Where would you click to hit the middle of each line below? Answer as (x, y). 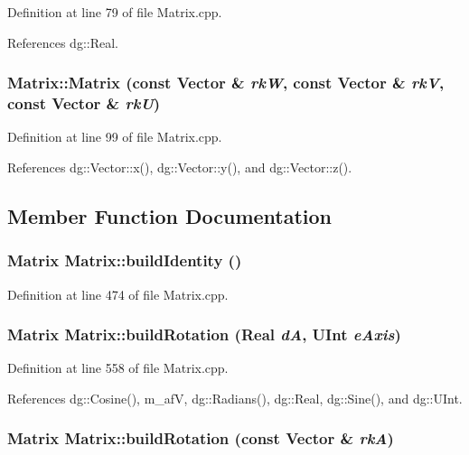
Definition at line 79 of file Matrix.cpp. (115, 12)
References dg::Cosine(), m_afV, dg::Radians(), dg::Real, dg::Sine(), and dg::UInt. (235, 398)
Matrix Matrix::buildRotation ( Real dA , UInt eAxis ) (204, 334)
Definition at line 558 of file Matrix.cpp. (118, 368)
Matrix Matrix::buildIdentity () (125, 260)
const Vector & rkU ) (84, 103)
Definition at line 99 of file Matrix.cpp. (115, 137)
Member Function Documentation (170, 215)
